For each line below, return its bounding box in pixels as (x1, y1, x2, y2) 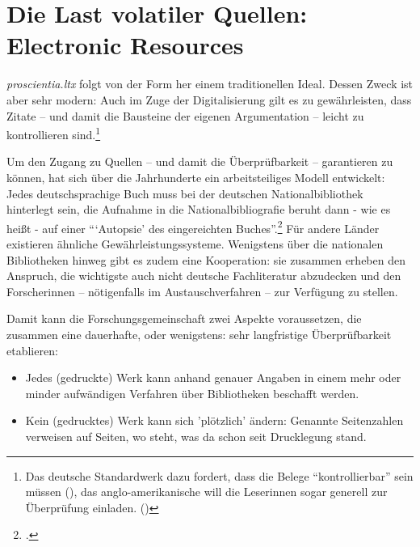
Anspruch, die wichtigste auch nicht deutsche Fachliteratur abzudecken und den (6, 267, 401, 284)
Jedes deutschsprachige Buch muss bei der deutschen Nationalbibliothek (6, 184, 363, 201)
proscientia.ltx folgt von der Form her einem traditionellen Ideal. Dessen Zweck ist (6, 75, 414, 92)
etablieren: (6, 341, 58, 358)
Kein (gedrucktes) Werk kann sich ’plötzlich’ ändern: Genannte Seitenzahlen (25, 412, 404, 429)
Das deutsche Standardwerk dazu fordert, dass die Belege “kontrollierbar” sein (25, 467, 414, 484)
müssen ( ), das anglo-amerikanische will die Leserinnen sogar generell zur (25, 483, 388, 500)
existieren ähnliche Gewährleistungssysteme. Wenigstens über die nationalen (6, 235, 384, 252)
